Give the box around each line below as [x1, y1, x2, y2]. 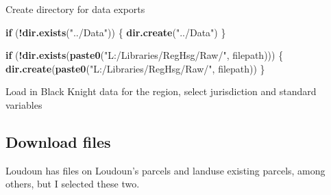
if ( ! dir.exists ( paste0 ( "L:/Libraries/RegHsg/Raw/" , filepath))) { [5, 48, 284, 62]
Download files [5, 131, 111, 152]
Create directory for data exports [5, 2, 145, 16]
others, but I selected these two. [5, 177, 140, 191]
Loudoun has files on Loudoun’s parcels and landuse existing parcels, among [5, 163, 326, 177]
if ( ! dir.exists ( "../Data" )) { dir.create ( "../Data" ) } [5, 25, 226, 39]
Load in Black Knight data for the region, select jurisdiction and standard [5, 84, 317, 99]
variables [5, 97, 42, 112]
